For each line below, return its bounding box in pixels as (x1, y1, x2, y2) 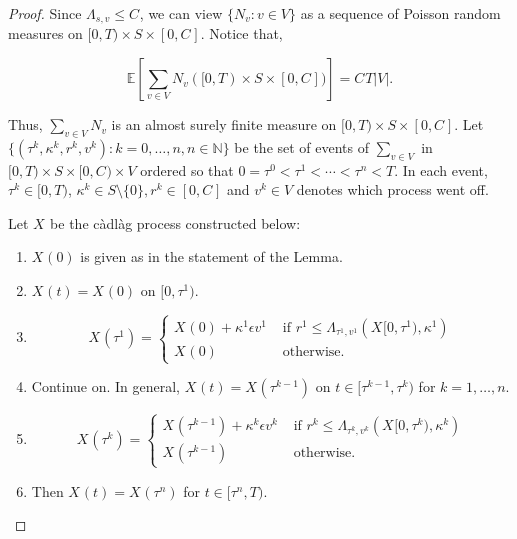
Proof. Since (8, 3, 82, 23)
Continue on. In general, (31, 376, 181, 397)
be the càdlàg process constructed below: (50, 212, 301, 233)
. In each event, (394, 159, 488, 180)
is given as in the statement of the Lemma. (80, 246, 343, 267)
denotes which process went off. (296, 179, 489, 200)
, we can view (139, 3, 223, 23)
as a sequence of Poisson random (300, 3, 501, 23)
